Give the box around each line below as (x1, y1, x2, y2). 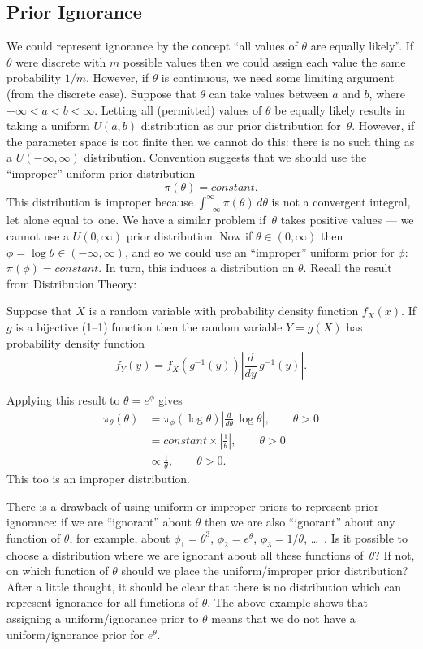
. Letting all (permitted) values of (94, 101, 262, 118)
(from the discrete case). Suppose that (6, 84, 196, 102)
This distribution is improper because (6, 193, 193, 210)
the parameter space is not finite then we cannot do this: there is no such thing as (6, 132, 415, 149)
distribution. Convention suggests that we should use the (84, 149, 367, 166)
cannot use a (6, 227, 70, 244)
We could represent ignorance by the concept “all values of (6, 37, 298, 54)
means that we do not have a (211, 610, 356, 627)
